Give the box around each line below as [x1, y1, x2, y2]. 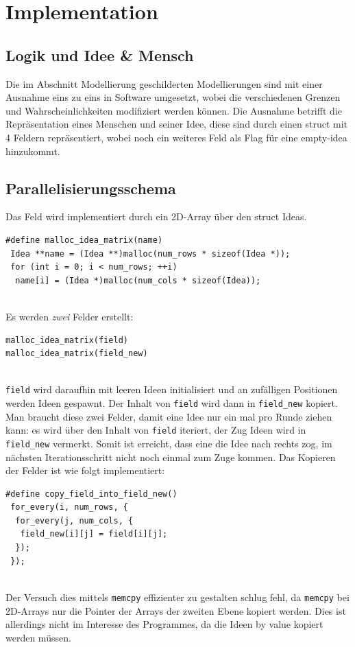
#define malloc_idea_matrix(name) [5, 235, 163, 245]
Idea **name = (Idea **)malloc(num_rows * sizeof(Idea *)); [10, 248, 291, 259]
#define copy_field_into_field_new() [5, 489, 177, 499]
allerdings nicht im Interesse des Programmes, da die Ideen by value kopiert [5, 617, 323, 631]
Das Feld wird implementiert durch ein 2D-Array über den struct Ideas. [5, 209, 307, 224]
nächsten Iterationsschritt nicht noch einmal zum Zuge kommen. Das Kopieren [5, 449, 336, 464]
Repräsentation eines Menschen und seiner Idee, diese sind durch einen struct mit [5, 117, 348, 131]
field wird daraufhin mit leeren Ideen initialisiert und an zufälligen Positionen [5, 382, 338, 397]
